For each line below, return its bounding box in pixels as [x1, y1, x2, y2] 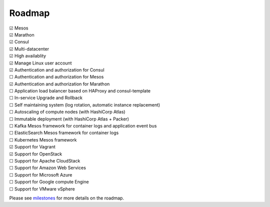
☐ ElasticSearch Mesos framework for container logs [9, 130, 119, 136]
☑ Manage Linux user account [9, 60, 72, 66]
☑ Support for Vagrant [9, 144, 56, 150]
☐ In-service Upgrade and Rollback [9, 95, 82, 101]
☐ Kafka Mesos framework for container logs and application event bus [9, 123, 157, 129]
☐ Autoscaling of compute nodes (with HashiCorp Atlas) [9, 109, 125, 115]
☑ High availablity [9, 53, 46, 59]
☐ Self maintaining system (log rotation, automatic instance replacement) [9, 101, 160, 107]
